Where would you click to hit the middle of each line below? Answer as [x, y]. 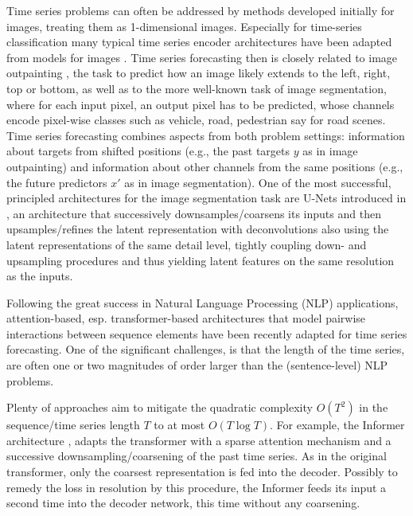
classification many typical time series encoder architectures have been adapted [199, 42]
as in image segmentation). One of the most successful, [258, 182]
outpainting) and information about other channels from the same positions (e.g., [205, 166]
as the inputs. [40, 276]
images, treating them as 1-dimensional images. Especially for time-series [184, 26]
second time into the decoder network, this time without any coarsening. [183, 503]
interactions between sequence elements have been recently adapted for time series [207, 333]
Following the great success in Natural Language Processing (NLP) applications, [203, 302]
